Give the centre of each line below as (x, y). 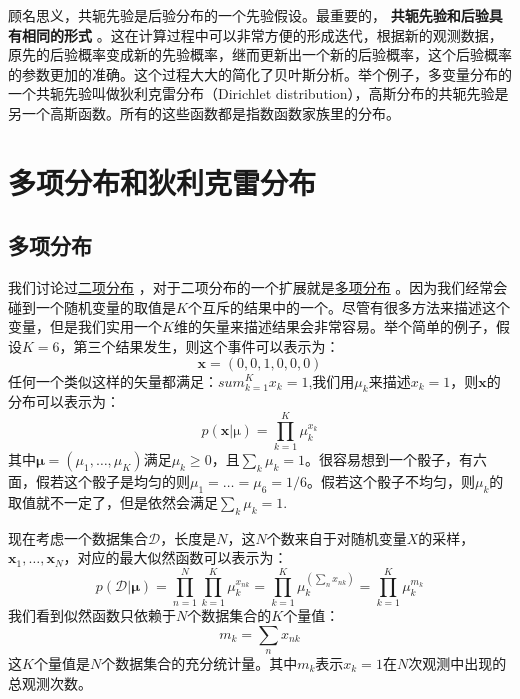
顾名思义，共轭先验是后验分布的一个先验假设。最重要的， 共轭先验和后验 (248, 15)
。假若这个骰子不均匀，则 (390, 481)
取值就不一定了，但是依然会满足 (113, 501)
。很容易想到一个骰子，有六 (395, 459)
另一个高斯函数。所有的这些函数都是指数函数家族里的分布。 (204, 112)
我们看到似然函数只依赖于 (92, 614)
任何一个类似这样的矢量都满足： (113, 380)
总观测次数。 (50, 682)
